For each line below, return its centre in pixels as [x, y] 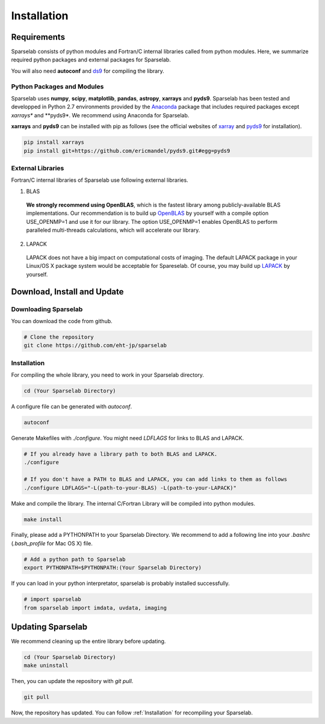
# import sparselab [52, 599]
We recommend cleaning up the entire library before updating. [88, 642]
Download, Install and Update [67, 292]
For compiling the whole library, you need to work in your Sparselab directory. [108, 375]
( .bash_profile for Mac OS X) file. [52, 543]
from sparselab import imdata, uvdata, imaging [95, 608]
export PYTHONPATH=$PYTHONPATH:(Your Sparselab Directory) [113, 568]
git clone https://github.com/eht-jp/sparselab [95, 345]
